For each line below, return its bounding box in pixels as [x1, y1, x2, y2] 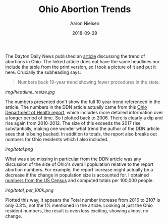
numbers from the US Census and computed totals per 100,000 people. [5, 177, 154, 183]
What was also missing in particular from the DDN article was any [5, 156, 141, 162]
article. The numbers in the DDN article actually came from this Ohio [5, 104, 147, 110]
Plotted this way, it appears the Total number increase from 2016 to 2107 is [5, 197, 160, 203]
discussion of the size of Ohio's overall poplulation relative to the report [5, 161, 154, 167]
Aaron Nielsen [70, 20, 100, 26]
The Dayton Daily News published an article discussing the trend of [5, 53, 145, 59]
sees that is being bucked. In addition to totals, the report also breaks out [5, 130, 157, 137]
